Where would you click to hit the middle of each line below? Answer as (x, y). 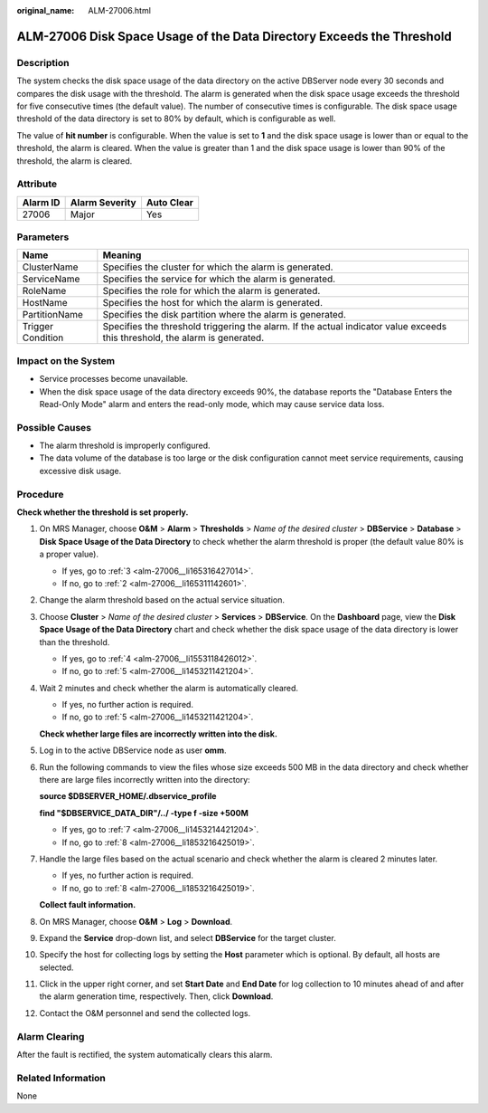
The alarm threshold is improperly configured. (125, 446)
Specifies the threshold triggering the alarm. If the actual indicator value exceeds (275, 327)
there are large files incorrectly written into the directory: (145, 780)
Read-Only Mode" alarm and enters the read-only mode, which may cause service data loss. (212, 404)
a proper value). (69, 554)
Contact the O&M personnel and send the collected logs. (145, 1013)
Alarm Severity (103, 202)
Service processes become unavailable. (114, 379)
